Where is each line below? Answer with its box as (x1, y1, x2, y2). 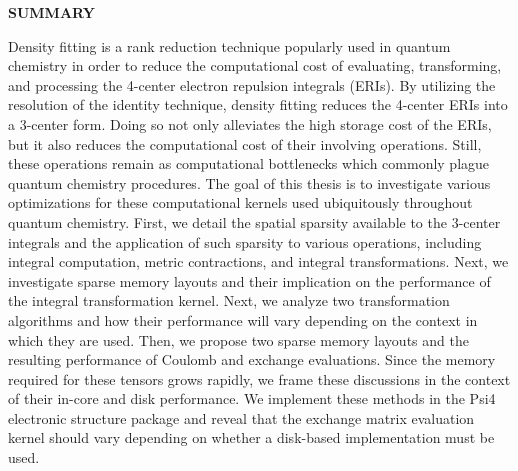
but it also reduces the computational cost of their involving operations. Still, (8, 133, 482, 154)
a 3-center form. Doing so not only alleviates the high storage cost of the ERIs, (8, 113, 492, 134)
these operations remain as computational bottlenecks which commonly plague (8, 153, 490, 174)
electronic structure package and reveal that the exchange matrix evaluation (8, 407, 475, 428)
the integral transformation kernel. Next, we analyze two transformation (8, 290, 450, 311)
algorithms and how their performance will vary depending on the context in (8, 309, 478, 330)
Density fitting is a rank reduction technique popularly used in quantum (8, 35, 451, 56)
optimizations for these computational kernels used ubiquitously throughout (8, 192, 473, 213)
